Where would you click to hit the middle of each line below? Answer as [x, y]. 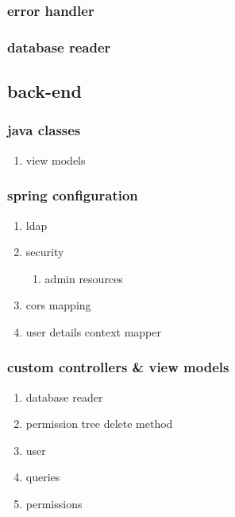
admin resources [84, 278]
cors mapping [58, 305]
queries [43, 477]
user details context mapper [93, 331]
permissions [54, 504]
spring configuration [73, 195]
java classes [44, 130]
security [45, 252]
